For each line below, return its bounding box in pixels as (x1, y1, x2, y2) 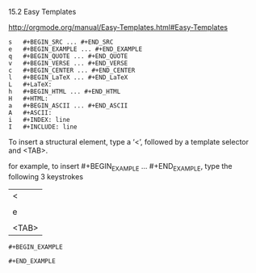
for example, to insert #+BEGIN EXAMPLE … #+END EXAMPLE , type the (8, 162, 233, 173)
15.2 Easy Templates (8, 7, 77, 16)
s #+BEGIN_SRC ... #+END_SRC (8, 38, 114, 46)
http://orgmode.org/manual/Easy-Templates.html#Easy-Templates (8, 23, 229, 31)
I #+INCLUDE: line (8, 123, 78, 131)
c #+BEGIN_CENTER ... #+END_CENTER (8, 66, 136, 74)
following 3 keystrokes (8, 171, 83, 181)
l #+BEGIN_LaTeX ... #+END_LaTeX (8, 73, 128, 82)
